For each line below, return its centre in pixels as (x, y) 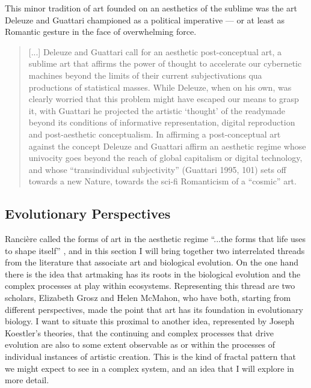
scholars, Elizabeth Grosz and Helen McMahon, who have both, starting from (148, 298)
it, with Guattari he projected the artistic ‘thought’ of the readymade (157, 110)
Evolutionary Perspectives (88, 214)
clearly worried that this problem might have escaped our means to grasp (164, 99)
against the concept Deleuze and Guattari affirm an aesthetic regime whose (167, 146)
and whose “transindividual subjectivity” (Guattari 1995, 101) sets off (157, 169)
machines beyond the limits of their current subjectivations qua (145, 75)
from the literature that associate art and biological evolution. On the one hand (152, 262)
